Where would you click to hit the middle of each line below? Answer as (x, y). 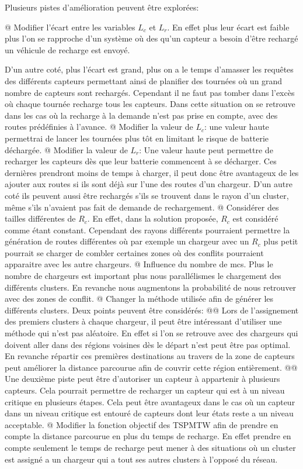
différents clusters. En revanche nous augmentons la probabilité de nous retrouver (151, 287)
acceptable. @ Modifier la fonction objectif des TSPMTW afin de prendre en (142, 424)
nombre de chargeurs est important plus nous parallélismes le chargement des (143, 276)
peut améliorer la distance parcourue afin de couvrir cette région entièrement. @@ (151, 367)
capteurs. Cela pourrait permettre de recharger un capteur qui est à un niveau (145, 390)
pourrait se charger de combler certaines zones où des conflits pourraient (134, 252)
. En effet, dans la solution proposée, (153, 218)
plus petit (281, 241)
